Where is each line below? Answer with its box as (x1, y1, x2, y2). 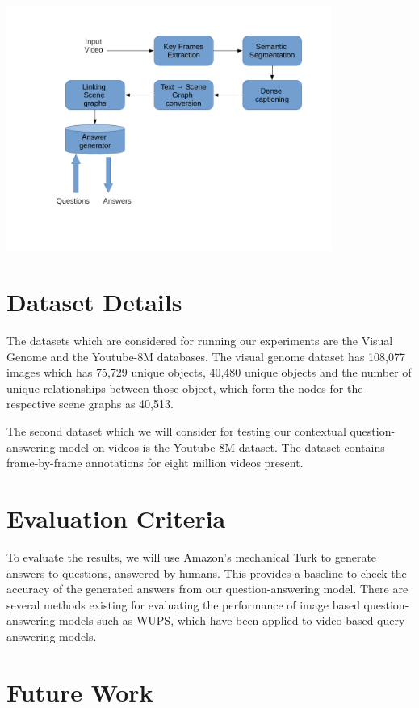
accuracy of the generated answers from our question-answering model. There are (6, 580, 409, 597)
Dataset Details (6, 285, 182, 318)
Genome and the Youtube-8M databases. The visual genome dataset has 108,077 (6, 348, 405, 365)
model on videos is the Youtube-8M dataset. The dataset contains (59, 438, 385, 455)
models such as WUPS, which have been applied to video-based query (59, 612, 405, 629)
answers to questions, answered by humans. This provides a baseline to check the (6, 564, 407, 581)
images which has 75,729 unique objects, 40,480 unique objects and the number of (6, 364, 412, 381)
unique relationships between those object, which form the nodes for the (6, 379, 363, 396)
